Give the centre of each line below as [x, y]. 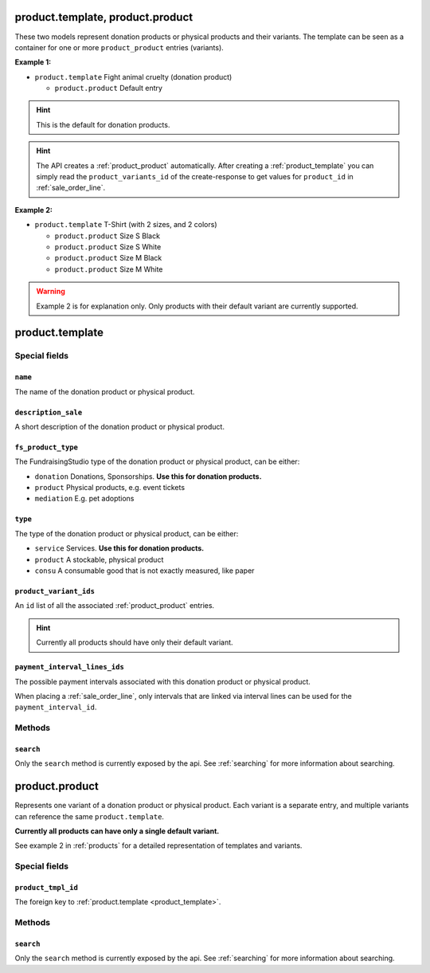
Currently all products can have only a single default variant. [117, 831]
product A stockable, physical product [99, 559]
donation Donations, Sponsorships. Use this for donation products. [148, 476]
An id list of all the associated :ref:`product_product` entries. [115, 606]
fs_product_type [47, 447]
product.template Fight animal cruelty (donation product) [133, 77]
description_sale [49, 412]
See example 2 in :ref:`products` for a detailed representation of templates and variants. [158, 845]
